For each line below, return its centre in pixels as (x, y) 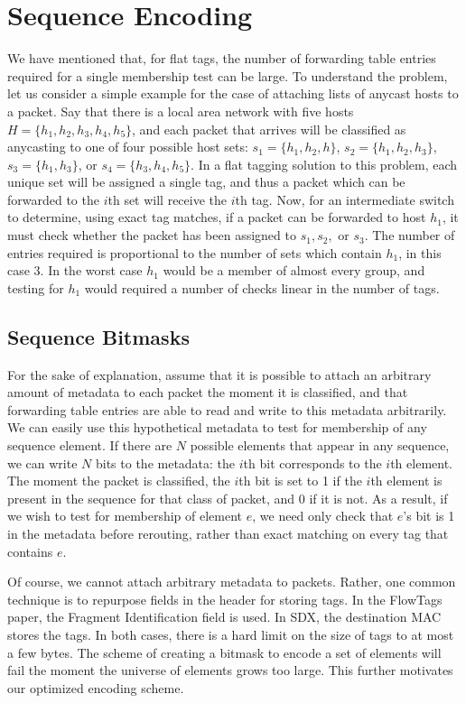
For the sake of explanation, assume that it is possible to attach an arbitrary (219, 374)
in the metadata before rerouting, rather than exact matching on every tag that (228, 533)
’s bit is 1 (429, 516)
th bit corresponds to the (312, 462)
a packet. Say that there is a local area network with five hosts (181, 111)
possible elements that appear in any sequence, (320, 445)
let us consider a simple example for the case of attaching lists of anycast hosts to (233, 93)
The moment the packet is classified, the (119, 481)
